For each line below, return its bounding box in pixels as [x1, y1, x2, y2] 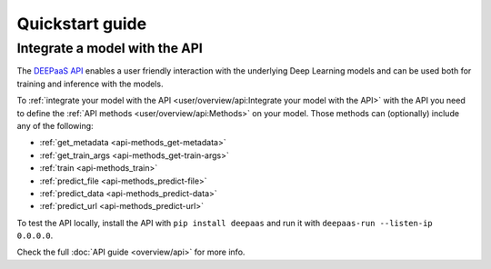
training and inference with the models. [16, 78, 164, 89]
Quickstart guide [16, 14, 147, 34]
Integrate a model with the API [16, 40, 204, 56]
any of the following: [16, 120, 95, 131]
